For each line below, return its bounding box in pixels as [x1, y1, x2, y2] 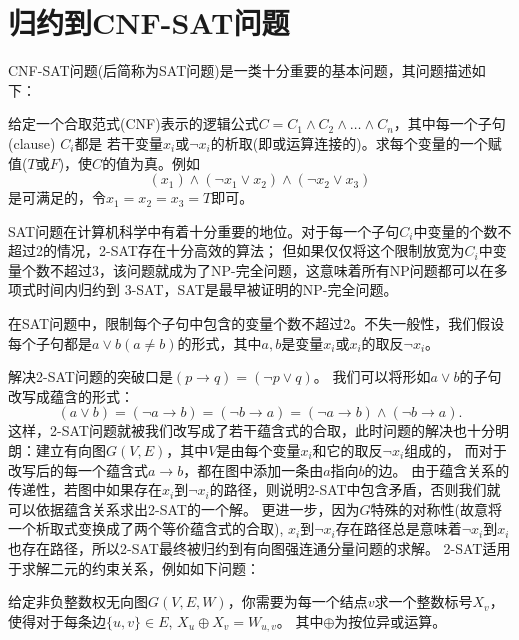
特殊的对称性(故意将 [370, 498, 503, 519]
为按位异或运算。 [334, 610, 447, 631]
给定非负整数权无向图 [8, 591, 148, 612]
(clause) [8, 132, 56, 153]
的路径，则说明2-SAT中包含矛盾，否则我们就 [209, 479, 501, 500]
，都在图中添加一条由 [183, 459, 324, 480]
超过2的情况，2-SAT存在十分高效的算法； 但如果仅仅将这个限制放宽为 [8, 240, 465, 261]
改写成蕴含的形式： [8, 385, 134, 406]
